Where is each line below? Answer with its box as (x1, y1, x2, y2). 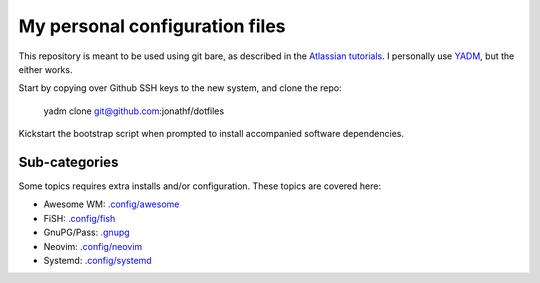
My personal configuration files (18, 15, 286, 37)
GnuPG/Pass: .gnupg (43, 226, 130, 239)
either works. (18, 63, 73, 75)
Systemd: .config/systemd (43, 254, 152, 266)
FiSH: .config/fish (43, 212, 116, 224)
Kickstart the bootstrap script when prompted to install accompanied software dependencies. (18, 128, 405, 140)
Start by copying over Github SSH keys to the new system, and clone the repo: (18, 82, 342, 94)
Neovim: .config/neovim (43, 240, 143, 252)
